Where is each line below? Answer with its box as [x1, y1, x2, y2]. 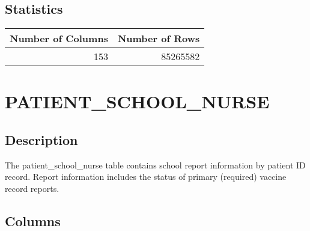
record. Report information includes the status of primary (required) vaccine [5, 170, 287, 183]
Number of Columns [10, 31, 108, 46]
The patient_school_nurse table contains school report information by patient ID [5, 158, 306, 171]
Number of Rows [117, 31, 200, 46]
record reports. [5, 182, 59, 194]
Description [5, 130, 78, 149]
